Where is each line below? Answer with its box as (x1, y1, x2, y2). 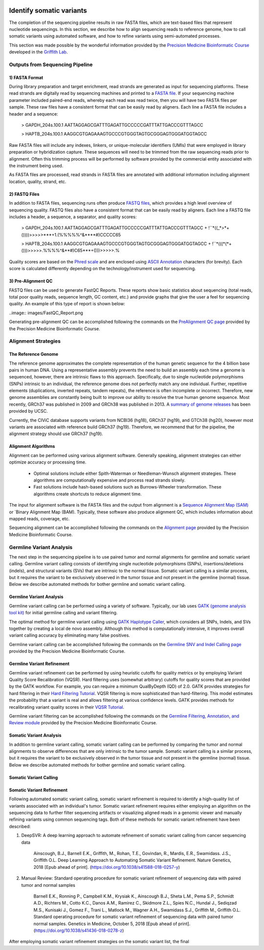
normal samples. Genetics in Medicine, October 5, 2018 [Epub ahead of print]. (33, 921, 191, 927)
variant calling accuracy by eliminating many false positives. (9, 632, 131, 638)
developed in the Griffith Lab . (9, 49, 68, 55)
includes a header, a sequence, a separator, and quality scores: (9, 213, 137, 220)
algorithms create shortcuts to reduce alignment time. (33, 491, 142, 497)
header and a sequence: (9, 111, 58, 117)
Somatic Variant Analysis (9, 732, 62, 739)
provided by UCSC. (9, 408, 48, 414)
